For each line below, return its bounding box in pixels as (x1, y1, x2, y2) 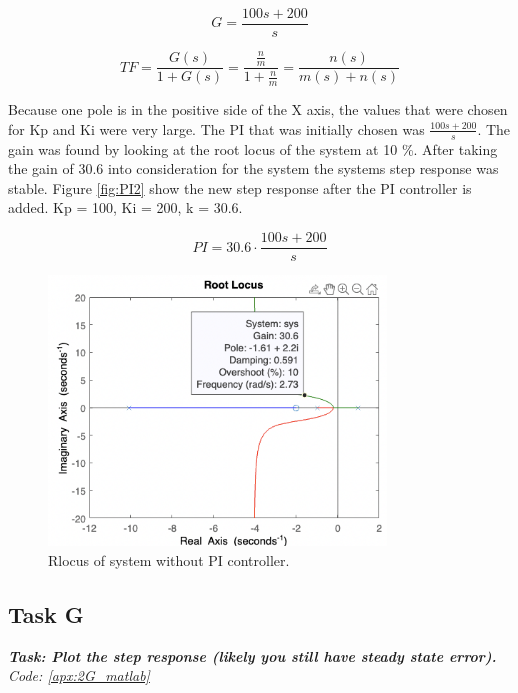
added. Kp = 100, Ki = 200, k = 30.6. (8, 197, 243, 218)
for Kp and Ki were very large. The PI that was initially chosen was (8, 118, 425, 139)
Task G (8, 599, 84, 630)
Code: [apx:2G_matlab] (8, 665, 150, 686)
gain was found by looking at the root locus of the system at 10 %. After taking (8, 138, 498, 159)
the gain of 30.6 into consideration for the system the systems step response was (8, 158, 499, 179)
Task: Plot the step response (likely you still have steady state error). (8, 645, 497, 666)
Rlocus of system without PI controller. (48, 550, 290, 571)
